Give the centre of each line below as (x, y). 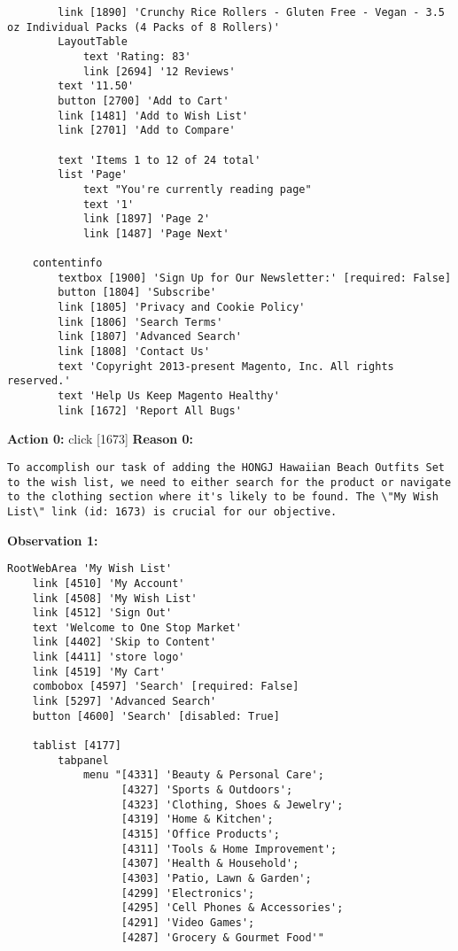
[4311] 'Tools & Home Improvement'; (229, 849)
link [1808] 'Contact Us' (134, 352)
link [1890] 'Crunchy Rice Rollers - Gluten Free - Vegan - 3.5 (251, 12)
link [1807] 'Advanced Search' (150, 337)
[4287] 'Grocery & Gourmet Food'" (222, 937)
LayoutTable (93, 42)
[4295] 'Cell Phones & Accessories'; (232, 908)
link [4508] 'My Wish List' (115, 598)
